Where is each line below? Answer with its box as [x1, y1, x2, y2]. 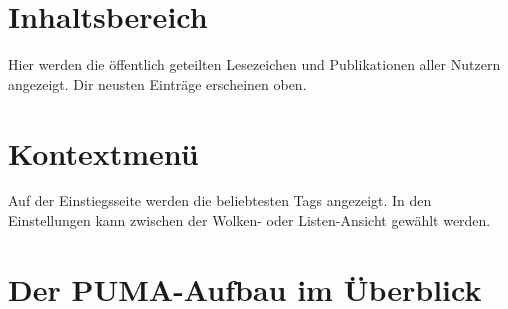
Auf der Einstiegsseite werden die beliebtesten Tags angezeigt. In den [8, 190, 432, 211]
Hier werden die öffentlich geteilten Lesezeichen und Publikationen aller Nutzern [8, 54, 501, 75]
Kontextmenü [8, 132, 199, 173]
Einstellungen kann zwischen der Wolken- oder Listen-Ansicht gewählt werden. [8, 210, 491, 231]
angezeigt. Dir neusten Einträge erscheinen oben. [8, 73, 307, 94]
